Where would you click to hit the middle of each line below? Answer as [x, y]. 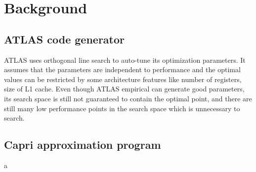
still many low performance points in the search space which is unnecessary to [122, 108]
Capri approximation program [83, 145]
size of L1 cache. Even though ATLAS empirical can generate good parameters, [124, 89]
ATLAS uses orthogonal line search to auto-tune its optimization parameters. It [125, 60]
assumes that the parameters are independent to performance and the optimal [122, 69]
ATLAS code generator [64, 39]
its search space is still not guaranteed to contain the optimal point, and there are [128, 98]
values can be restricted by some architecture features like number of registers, [123, 79]
